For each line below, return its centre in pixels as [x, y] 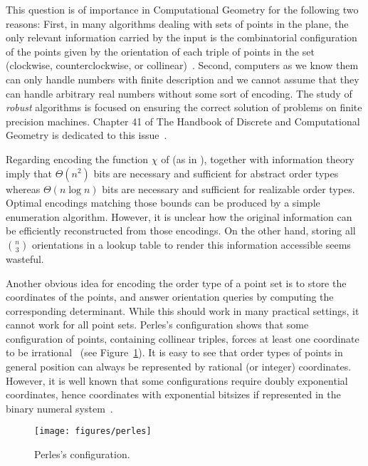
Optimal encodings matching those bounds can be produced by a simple [163, 203]
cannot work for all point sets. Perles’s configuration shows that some [157, 325]
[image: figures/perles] [93, 431]
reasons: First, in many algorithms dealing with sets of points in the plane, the [177, 23]
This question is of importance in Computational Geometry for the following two [182, 9]
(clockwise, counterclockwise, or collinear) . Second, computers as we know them [182, 65]
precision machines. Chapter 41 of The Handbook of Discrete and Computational [183, 121]
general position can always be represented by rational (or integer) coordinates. [179, 367]
